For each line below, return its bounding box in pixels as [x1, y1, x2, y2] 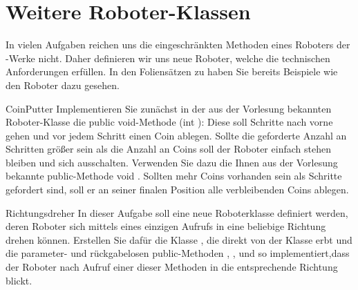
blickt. [6, 273, 32, 287]
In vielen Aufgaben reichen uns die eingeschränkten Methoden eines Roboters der [6, 37, 350, 52]
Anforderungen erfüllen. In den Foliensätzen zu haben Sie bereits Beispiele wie [6, 64, 338, 79]
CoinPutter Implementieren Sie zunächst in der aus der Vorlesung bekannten [6, 101, 332, 115]
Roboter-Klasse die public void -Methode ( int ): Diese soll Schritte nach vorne [6, 115, 333, 129]
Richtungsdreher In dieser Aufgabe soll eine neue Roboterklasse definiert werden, [6, 205, 348, 220]
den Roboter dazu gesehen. [6, 77, 120, 92]
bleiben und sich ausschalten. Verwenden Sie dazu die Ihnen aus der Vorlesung [6, 155, 338, 169]
